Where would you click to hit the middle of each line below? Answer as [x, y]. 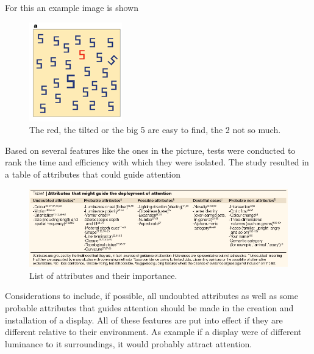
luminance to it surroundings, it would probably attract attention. [129, 343]
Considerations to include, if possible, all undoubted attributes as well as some [152, 296]
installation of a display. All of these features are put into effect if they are [144, 320]
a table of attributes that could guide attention [93, 174]
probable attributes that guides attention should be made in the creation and [149, 308]
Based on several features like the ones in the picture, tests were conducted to [150, 150]
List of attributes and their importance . [103, 275]
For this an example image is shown [72, 7]
